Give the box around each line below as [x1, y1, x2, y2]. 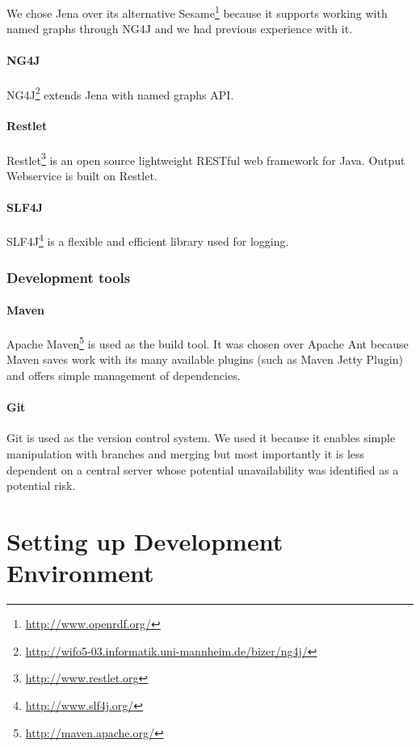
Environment [6, 556, 154, 589]
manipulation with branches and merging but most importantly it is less [6, 445, 365, 462]
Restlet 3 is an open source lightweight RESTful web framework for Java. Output [6, 149, 405, 168]
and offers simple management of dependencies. [6, 367, 241, 384]
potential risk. [6, 477, 76, 494]
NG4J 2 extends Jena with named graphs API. [6, 83, 234, 103]
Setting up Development [6, 525, 283, 558]
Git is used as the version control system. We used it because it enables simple [6, 429, 396, 446]
